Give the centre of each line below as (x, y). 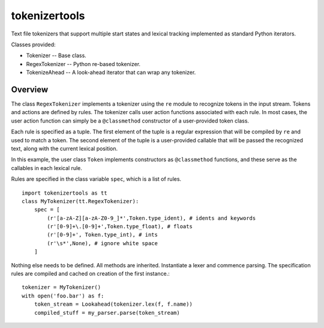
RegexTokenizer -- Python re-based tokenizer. (83, 64)
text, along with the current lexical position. (64, 148)
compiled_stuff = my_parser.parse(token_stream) (107, 313)
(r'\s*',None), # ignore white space (103, 243)
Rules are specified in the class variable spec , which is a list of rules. (96, 179)
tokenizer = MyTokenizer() (61, 287)
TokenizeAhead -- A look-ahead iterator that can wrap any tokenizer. (111, 73)
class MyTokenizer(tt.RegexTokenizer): (80, 201)
